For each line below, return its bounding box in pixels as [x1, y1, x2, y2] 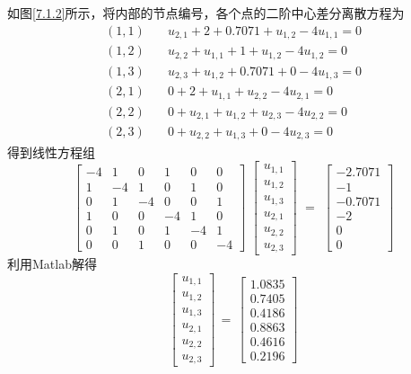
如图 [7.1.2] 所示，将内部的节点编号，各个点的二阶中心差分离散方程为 [7, 4, 405, 22]
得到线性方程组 [7, 142, 95, 161]
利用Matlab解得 [7, 254, 97, 272]
